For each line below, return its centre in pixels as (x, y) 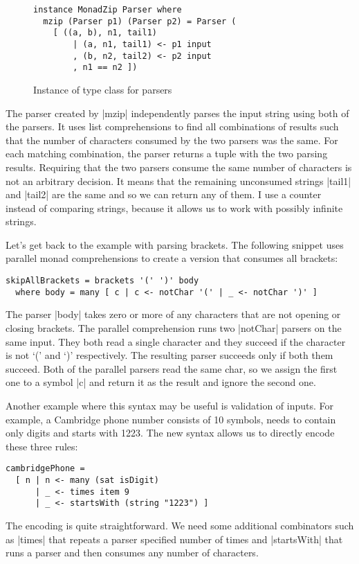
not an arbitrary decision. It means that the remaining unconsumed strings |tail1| (178, 180)
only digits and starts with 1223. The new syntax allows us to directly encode (170, 433)
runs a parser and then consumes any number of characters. (132, 553)
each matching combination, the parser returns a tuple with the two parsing (167, 153)
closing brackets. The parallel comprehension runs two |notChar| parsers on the (174, 327)
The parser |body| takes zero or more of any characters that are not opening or (173, 314)
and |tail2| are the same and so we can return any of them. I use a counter (164, 194)
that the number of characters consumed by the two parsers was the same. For (172, 140)
